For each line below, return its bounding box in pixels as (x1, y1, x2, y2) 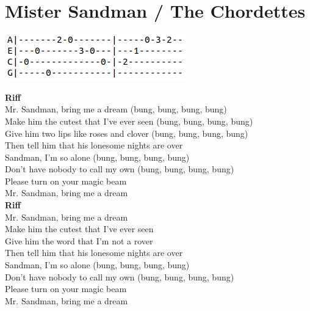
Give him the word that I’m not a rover (5, 234, 153, 247)
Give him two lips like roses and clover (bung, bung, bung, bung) (5, 126, 248, 139)
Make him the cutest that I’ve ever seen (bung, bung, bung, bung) (5, 114, 253, 127)
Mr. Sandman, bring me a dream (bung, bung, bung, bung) (5, 103, 227, 115)
